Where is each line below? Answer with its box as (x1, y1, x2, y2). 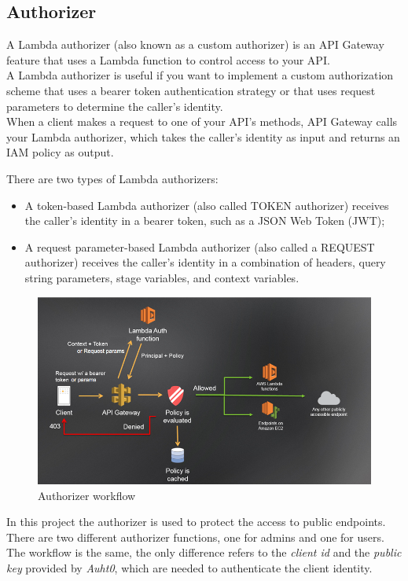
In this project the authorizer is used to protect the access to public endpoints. (6, 513, 386, 530)
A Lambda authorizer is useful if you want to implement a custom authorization (6, 67, 394, 83)
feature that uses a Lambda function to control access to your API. (6, 51, 330, 68)
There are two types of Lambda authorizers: (6, 170, 219, 186)
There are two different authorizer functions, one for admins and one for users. (6, 528, 384, 545)
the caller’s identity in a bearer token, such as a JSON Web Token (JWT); (24, 212, 385, 229)
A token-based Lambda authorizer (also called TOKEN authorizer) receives (24, 197, 389, 213)
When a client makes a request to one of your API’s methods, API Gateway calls (6, 113, 398, 130)
